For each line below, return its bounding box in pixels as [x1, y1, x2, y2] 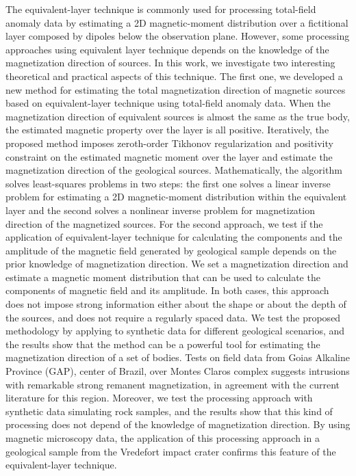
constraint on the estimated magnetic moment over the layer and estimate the [5, 149, 333, 163]
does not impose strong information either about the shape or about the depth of [5, 297, 346, 311]
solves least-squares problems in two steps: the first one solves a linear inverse [5, 176, 331, 190]
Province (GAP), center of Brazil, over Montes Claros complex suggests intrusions [5, 364, 350, 378]
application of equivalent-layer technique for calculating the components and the [5, 230, 342, 244]
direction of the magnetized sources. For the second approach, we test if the [5, 216, 323, 230]
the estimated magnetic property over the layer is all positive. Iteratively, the [5, 122, 329, 137]
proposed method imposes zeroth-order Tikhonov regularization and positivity [5, 135, 333, 150]
